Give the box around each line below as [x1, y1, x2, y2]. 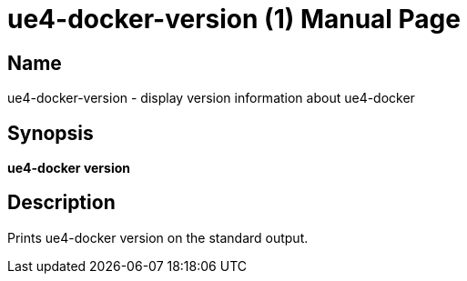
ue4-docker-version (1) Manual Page [7, 4, 461, 35]
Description [7, 191, 116, 215]
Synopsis [7, 121, 94, 145]
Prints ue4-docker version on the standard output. [7, 229, 309, 246]
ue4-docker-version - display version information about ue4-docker [7, 90, 415, 106]
